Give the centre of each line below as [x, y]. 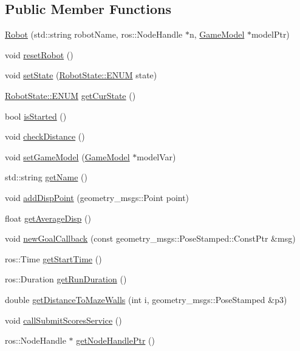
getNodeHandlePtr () [115, 340]
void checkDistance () [45, 136]
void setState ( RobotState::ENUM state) [81, 75]
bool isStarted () [36, 116]
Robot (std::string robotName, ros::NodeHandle [94, 34]
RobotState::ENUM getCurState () [70, 95]
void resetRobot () [39, 54]
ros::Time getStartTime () [53, 258]
